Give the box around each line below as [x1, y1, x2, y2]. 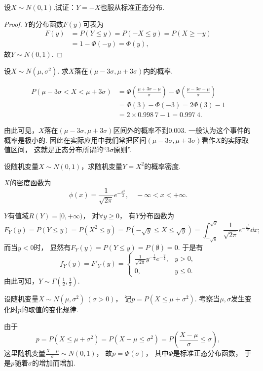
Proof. [4, 18, 22, 29]
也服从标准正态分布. [100, 2, 165, 12]
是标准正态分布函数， [173, 348, 242, 358]
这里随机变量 [4, 348, 45, 358]
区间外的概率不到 [113, 124, 169, 135]
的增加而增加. [32, 358, 75, 368]
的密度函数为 [9, 177, 51, 188]
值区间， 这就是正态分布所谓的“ [4, 144, 107, 155]
